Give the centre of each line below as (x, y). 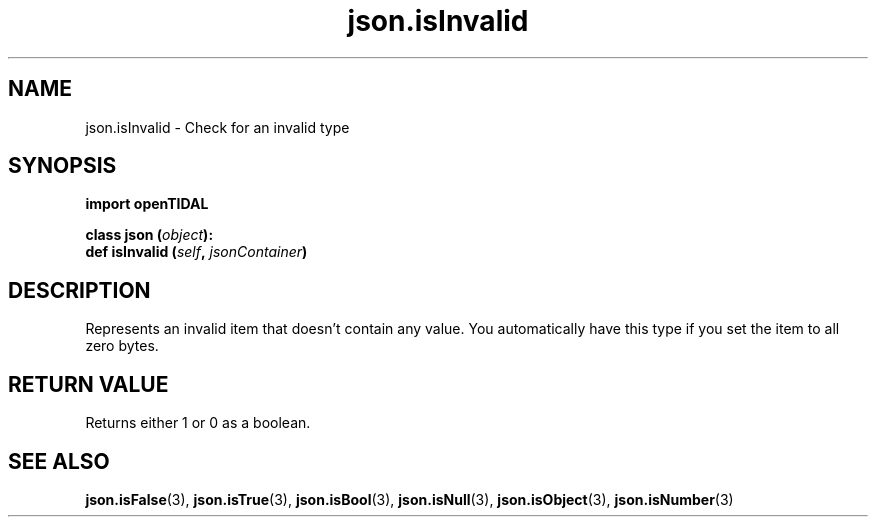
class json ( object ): (149, 235)
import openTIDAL (147, 204)
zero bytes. (122, 346)
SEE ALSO (59, 461)
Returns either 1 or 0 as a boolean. (198, 423)
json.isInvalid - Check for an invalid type (217, 127)
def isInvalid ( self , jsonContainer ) (196, 252)
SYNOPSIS (62, 166)
